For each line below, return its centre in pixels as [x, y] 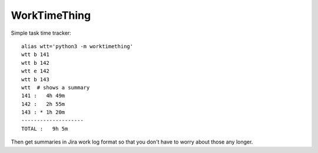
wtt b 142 [35, 63]
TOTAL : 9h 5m [45, 129]
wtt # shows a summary [56, 87]
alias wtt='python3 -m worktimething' [77, 46]
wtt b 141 [35, 55]
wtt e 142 [35, 71]
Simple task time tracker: [41, 33]
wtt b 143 [35, 79]
